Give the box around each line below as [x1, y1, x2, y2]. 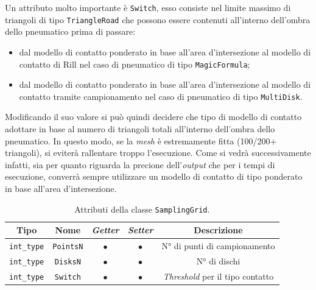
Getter [91, 224, 119, 236]
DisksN [54, 257, 81, 266]
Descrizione [194, 224, 243, 236]
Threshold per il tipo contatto [163, 269, 274, 282]
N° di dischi [196, 255, 241, 267]
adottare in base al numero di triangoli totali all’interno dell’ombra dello [5, 122, 275, 135]
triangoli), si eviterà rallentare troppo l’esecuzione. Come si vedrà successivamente [5, 146, 311, 159]
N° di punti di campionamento [161, 239, 275, 252]
